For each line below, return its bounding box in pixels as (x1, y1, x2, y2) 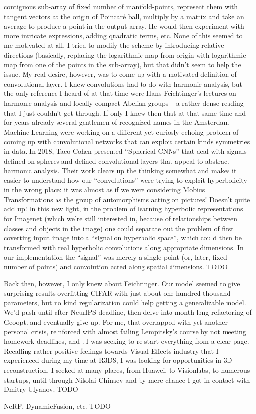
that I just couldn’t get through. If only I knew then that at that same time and (4, 107, 246, 118)
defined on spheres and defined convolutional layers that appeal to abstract (4, 155, 230, 166)
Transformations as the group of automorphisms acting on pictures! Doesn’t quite (4, 194, 250, 204)
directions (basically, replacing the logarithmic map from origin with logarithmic (4, 49, 246, 59)
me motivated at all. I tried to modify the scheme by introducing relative (4, 40, 224, 50)
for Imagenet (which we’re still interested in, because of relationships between (4, 213, 237, 224)
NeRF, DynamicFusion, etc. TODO (4, 400, 111, 411)
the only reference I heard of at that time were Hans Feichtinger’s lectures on (4, 88, 236, 98)
